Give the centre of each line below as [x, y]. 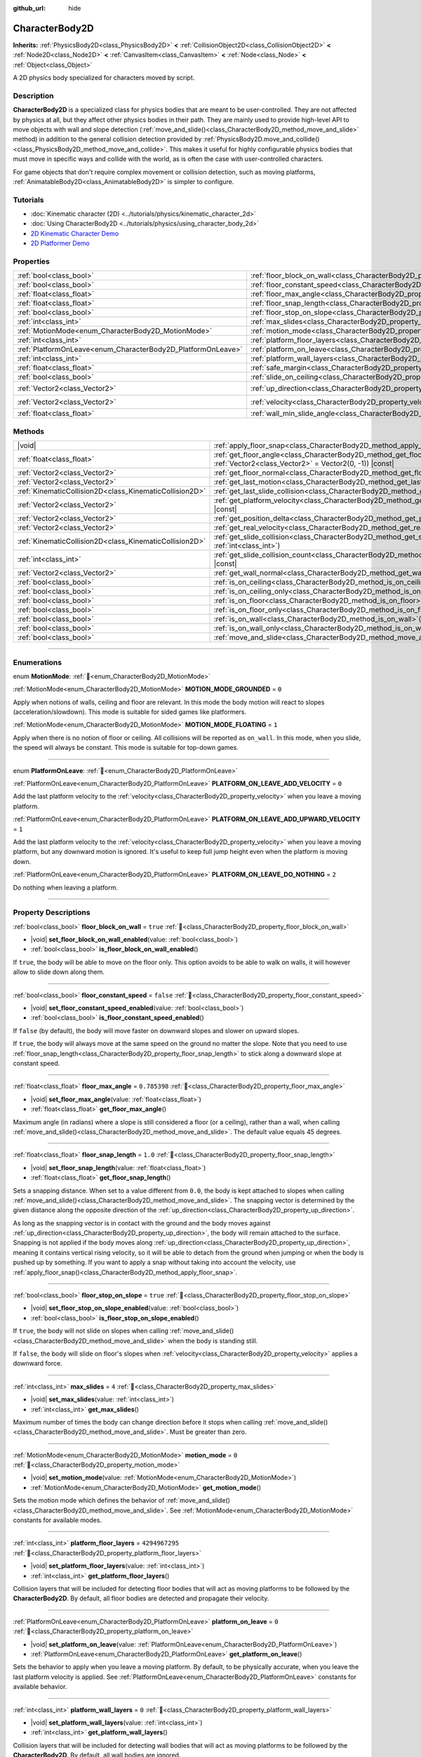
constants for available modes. [57, 1520]
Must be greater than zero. [208, 1432]
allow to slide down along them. [59, 972]
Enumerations [38, 662]
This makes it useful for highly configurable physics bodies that [261, 149]
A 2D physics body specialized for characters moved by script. [104, 78]
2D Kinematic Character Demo [75, 233]
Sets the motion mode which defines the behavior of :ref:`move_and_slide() [122, 1500]
